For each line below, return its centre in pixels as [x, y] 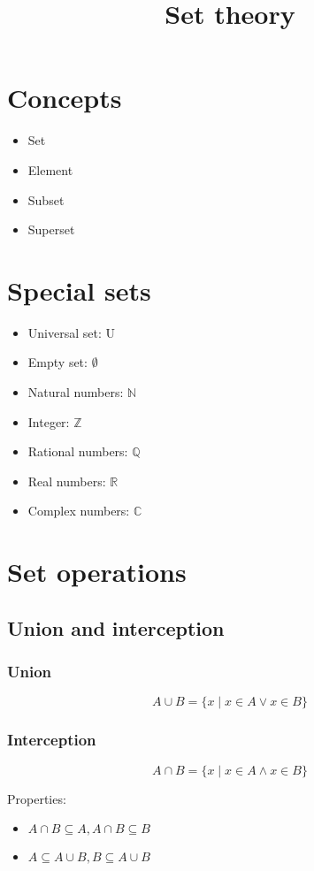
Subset [46, 199]
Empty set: [57, 362]
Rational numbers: [78, 451]
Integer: [49, 421]
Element [50, 169]
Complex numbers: [79, 511]
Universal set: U [71, 332]
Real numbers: [67, 481]
